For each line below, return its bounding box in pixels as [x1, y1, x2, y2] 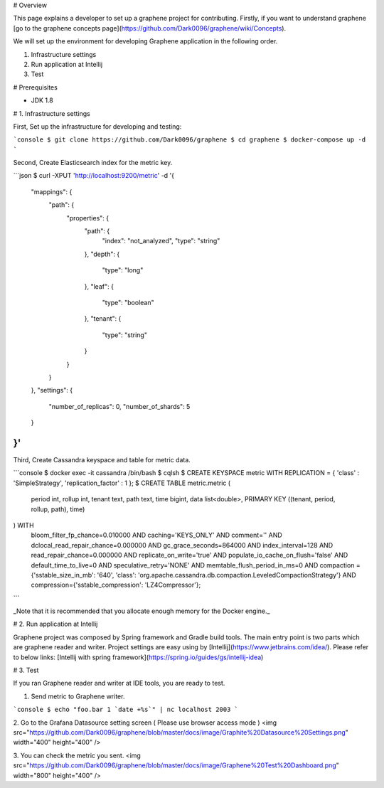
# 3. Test [13, 666, 39, 675]
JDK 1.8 [31, 96, 53, 105]
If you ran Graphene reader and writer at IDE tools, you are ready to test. [13, 679, 225, 688]
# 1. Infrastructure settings [13, 109, 90, 117]
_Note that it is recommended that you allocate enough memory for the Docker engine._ [13, 607, 270, 615]
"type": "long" [102, 266, 144, 275]
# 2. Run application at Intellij [13, 619, 98, 629]
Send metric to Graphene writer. [31, 692, 125, 701]
